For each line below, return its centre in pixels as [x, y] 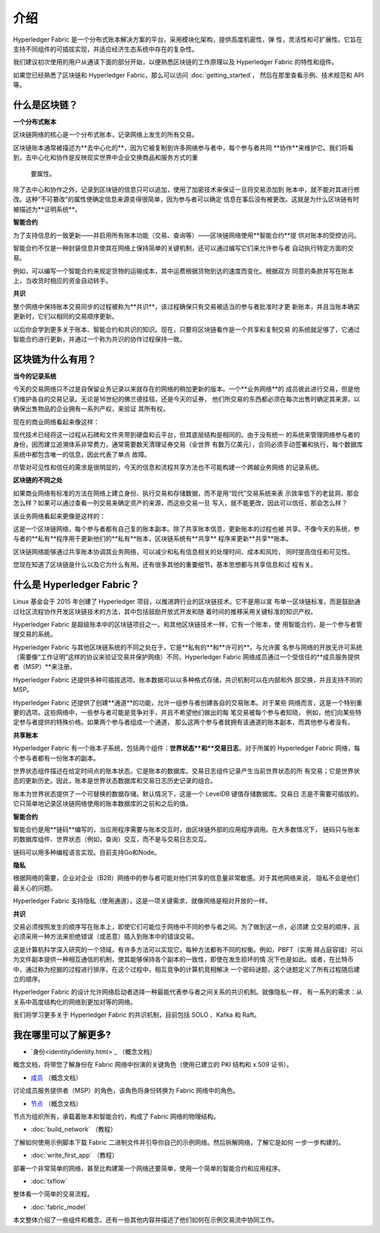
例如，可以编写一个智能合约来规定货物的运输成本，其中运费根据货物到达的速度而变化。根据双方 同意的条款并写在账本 [183, 270]
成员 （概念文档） [56, 1077]
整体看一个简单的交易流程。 [53, 1194]
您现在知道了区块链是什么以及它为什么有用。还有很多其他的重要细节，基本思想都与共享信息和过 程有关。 [165, 565]
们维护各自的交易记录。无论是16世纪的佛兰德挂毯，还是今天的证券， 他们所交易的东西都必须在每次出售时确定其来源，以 [186, 399]
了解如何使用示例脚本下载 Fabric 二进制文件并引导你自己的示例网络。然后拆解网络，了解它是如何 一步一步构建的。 [179, 1142]
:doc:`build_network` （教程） [74, 1129]
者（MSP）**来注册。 [45, 667]
